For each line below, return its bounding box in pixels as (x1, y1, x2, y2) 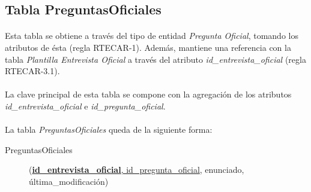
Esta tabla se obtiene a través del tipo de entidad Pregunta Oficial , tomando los (5, 29, 298, 42)
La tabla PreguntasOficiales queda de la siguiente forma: (5, 123, 213, 136)
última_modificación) (29, 175, 109, 187)
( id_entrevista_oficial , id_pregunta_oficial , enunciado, (29, 163, 244, 176)
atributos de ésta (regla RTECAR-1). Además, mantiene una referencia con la (5, 41, 291, 53)
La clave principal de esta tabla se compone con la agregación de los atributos (5, 88, 292, 100)
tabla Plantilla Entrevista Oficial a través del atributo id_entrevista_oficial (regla (5, 53, 306, 65)
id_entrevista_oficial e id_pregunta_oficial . (5, 99, 166, 112)
